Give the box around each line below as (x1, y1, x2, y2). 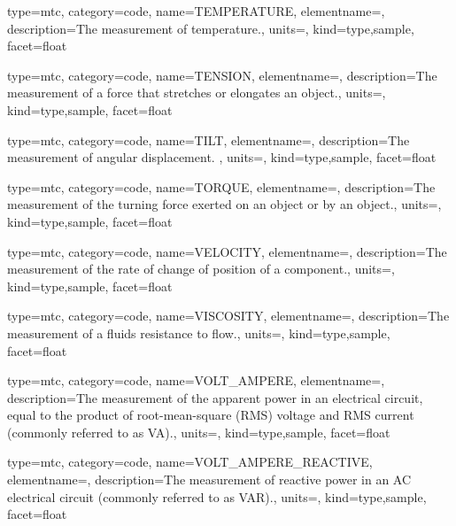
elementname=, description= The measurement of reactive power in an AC (7, 470, 412, 489)
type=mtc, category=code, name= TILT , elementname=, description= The (7, 130, 410, 149)
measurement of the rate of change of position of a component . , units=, (7, 259, 395, 278)
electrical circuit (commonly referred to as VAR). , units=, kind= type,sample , (7, 487, 427, 506)
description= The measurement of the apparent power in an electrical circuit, (7, 388, 423, 406)
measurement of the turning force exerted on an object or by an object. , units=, (7, 195, 442, 213)
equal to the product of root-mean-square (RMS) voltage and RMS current (7, 406, 414, 424)
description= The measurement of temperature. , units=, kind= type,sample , (7, 19, 414, 37)
